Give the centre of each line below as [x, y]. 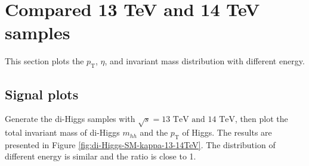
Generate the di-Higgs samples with [70, 119]
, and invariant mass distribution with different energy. [205, 61]
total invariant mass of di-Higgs [62, 132]
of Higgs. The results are [227, 132]
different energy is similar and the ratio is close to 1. [101, 156]
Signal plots [42, 94]
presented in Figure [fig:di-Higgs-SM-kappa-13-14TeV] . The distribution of [140, 144]
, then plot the [262, 119]
